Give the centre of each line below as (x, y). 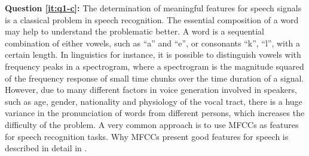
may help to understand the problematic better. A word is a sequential (134, 31)
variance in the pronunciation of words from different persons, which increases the (155, 113)
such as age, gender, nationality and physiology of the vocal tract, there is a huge (154, 101)
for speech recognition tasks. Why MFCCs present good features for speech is (147, 136)
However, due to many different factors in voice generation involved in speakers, (151, 90)
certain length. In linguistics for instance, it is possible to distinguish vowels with (153, 54)
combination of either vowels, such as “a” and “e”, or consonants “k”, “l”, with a (152, 43)
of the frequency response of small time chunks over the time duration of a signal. (154, 78)
